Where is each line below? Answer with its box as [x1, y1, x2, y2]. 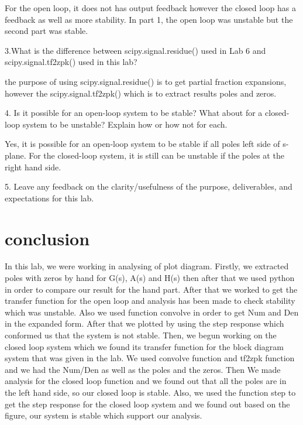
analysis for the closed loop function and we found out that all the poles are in [5, 375, 287, 387]
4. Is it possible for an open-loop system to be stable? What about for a [5, 107, 263, 119]
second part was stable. [5, 25, 88, 37]
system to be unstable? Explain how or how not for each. [22, 118, 228, 130]
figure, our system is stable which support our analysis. [5, 409, 202, 421]
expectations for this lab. [5, 191, 94, 204]
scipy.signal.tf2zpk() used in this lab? [5, 56, 137, 68]
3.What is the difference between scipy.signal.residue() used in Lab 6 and [5, 44, 266, 56]
